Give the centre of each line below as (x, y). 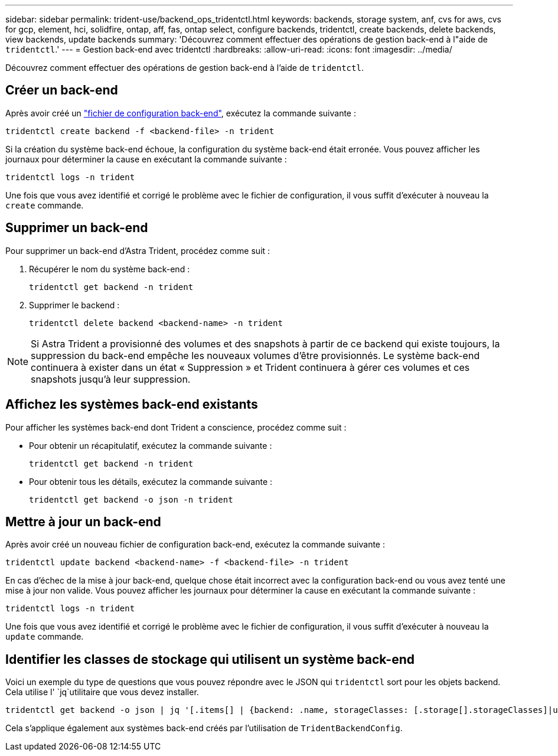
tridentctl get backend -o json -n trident (131, 499)
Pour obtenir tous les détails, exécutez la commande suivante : (151, 481)
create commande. (45, 205)
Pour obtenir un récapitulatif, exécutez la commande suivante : (151, 445)
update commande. (45, 637)
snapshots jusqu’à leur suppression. (111, 379)
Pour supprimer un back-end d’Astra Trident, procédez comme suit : (138, 250)
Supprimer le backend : (74, 305)
